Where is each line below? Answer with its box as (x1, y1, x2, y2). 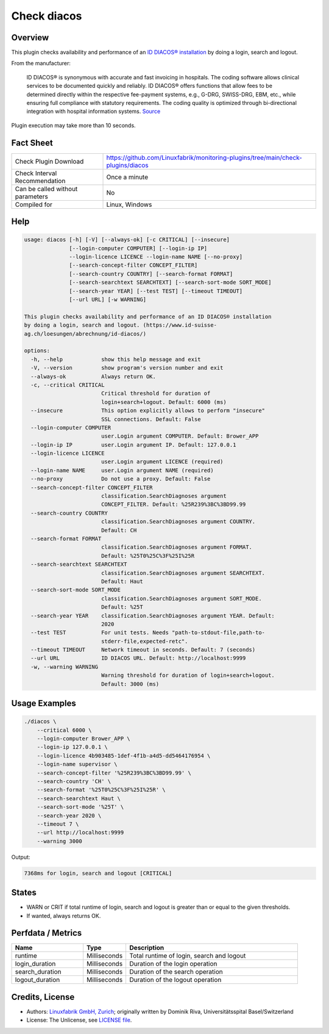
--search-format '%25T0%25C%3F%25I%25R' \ (37, 786, 166, 794)
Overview (11, 32, 49, 43)
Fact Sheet (11, 137, 53, 148)
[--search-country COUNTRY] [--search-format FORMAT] (69, 270, 233, 277)
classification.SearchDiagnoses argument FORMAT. (101, 544, 253, 551)
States (11, 888, 37, 898)
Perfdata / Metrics (11, 928, 82, 938)
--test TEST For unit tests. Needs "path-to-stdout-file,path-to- (30, 629, 265, 636)
